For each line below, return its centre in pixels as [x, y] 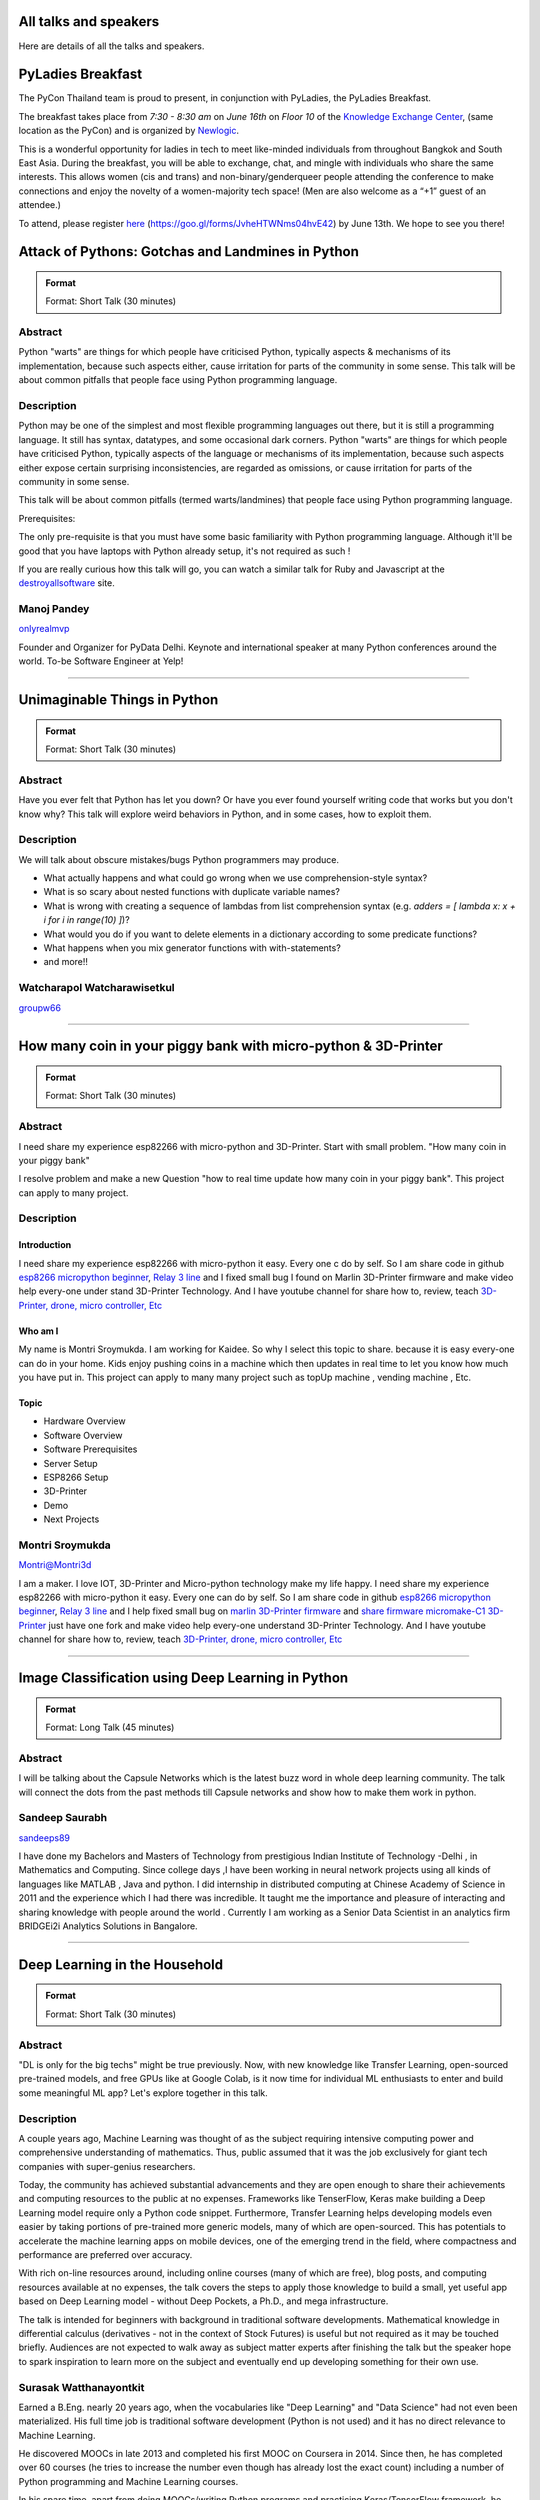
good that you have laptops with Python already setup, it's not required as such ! [184, 551]
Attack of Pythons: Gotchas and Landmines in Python [189, 251]
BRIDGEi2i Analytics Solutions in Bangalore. [108, 1926]
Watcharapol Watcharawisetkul [96, 988]
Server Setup [71, 1463]
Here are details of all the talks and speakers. [111, 46]
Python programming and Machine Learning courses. [128, 2481]
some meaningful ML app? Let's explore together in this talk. [143, 2092]
